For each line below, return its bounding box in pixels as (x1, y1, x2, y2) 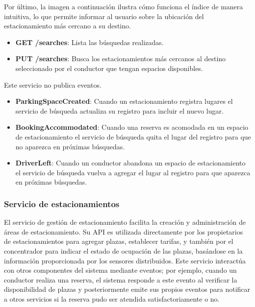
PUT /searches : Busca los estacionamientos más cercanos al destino (15, 53, 226, 64)
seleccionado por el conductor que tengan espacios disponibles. (15, 63, 203, 73)
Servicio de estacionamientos (4, 197, 120, 210)
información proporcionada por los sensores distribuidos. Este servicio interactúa (4, 255, 246, 265)
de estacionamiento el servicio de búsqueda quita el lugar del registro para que (15, 131, 251, 142)
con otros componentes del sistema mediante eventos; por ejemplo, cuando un (4, 265, 237, 275)
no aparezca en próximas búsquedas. (15, 141, 125, 151)
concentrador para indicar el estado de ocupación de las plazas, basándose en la (4, 245, 243, 256)
